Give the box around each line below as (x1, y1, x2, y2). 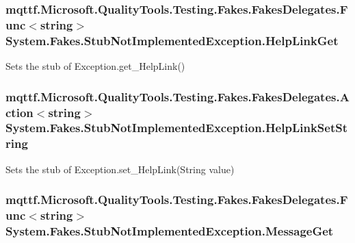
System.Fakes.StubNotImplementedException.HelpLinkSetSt (5, 119, 347, 136)
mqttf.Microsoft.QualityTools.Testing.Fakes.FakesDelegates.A (5, 88, 350, 105)
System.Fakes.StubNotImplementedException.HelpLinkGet (5, 31, 339, 49)
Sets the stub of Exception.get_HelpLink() (5, 59, 185, 73)
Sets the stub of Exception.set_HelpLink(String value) (5, 162, 235, 176)
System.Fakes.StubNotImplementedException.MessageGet (5, 222, 334, 239)
